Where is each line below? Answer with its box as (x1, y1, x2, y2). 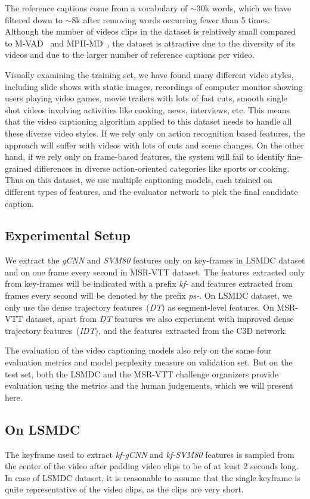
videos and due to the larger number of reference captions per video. (5, 48, 255, 61)
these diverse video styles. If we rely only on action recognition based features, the (5, 126, 305, 139)
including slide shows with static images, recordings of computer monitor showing (5, 80, 303, 92)
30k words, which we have (196, 2, 292, 14)
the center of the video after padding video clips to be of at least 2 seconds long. (5, 460, 299, 472)
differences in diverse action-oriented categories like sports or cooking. (34, 162, 290, 174)
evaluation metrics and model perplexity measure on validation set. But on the (5, 356, 293, 368)
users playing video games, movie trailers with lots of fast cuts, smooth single (5, 92, 287, 104)
